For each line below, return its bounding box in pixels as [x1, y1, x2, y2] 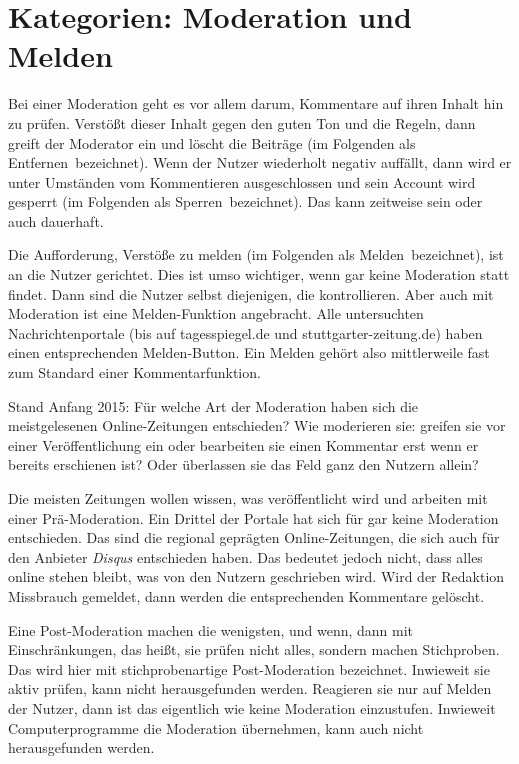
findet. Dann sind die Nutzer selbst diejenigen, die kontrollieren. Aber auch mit [8, 283, 494, 304]
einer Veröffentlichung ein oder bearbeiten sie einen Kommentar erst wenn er [8, 434, 479, 455]
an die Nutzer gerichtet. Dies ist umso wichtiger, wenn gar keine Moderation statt [8, 264, 510, 285]
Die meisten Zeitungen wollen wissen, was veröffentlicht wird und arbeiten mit [8, 488, 488, 508]
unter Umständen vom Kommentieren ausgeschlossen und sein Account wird [8, 171, 476, 192]
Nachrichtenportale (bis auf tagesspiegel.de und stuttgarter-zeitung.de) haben [8, 322, 483, 343]
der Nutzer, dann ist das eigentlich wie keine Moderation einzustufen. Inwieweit [8, 697, 496, 718]
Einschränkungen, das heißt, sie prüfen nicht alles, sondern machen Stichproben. [8, 639, 500, 660]
